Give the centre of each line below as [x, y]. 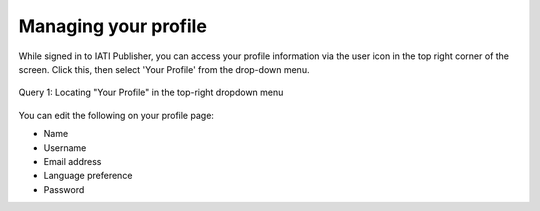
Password [64, 189]
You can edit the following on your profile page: [116, 115]
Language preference [88, 176]
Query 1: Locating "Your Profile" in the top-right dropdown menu [151, 92]
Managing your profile [112, 26]
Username [65, 147]
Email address [72, 161]
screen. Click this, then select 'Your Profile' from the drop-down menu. [164, 69]
